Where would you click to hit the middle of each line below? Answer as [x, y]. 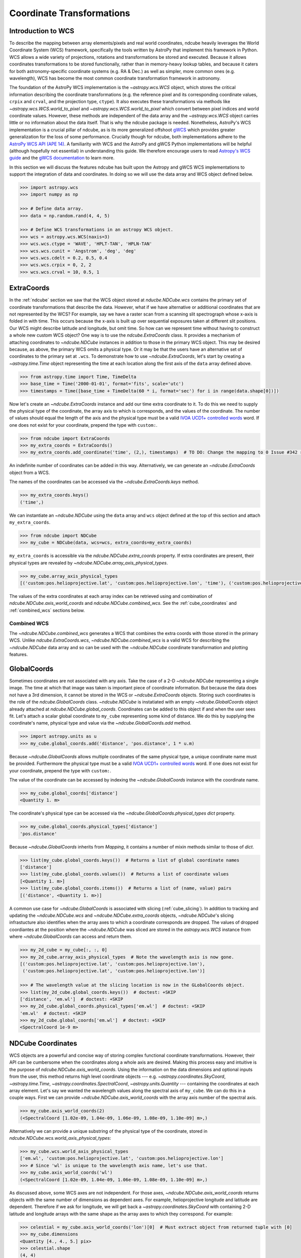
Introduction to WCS [42, 31]
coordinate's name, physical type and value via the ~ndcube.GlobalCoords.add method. [100, 723]
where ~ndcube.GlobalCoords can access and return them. [71, 936]
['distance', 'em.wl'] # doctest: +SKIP [71, 999]
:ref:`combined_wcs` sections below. [47, 610]
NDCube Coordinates [43, 1043]
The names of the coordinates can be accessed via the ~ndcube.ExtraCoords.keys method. [104, 482]
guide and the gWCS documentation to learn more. [62, 158]
